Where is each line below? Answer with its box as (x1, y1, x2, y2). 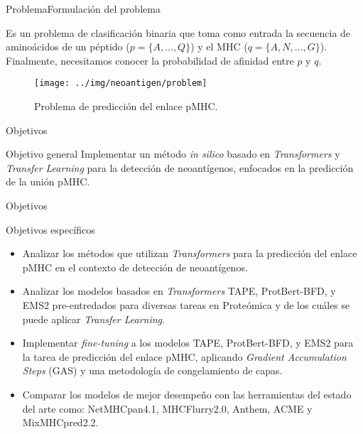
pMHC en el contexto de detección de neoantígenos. (22, 259, 248, 274)
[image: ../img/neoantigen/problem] (34, 78, 207, 89)
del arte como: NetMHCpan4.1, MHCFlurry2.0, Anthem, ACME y (22, 401, 313, 416)
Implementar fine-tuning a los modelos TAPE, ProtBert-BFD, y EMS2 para (22, 335, 354, 350)
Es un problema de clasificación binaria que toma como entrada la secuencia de (6, 25, 351, 40)
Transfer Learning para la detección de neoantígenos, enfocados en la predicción (6, 160, 354, 175)
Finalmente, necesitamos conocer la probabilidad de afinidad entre (6, 53, 294, 67)
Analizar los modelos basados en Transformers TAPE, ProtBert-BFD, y (22, 283, 336, 298)
